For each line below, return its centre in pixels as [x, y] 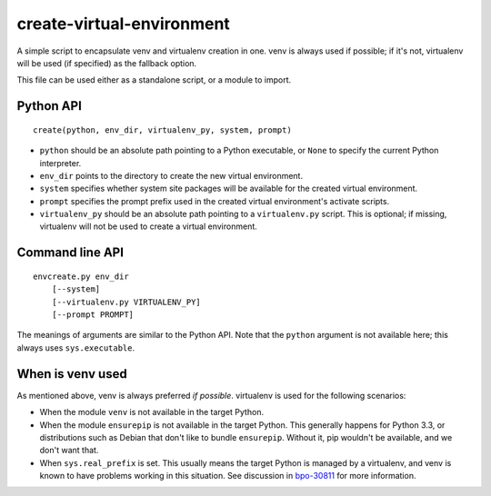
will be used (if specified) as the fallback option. [107, 63]
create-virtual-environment [124, 24]
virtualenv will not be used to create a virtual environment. [149, 226]
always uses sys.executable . [76, 347]
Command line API [70, 253]
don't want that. [69, 451]
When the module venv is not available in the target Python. [151, 412]
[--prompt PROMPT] [93, 315]
